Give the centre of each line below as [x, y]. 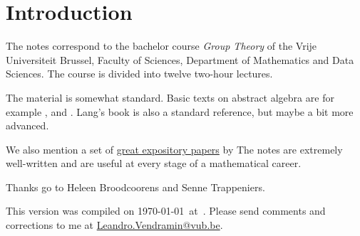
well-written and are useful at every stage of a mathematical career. [154, 163]
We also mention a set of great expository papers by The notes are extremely [174, 149]
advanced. [27, 125]
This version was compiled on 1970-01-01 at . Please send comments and [166, 211]
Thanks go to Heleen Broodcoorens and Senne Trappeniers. [135, 187]
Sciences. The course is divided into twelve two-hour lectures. [139, 74]
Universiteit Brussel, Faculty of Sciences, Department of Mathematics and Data [180, 59]
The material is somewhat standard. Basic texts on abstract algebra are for [170, 97]
